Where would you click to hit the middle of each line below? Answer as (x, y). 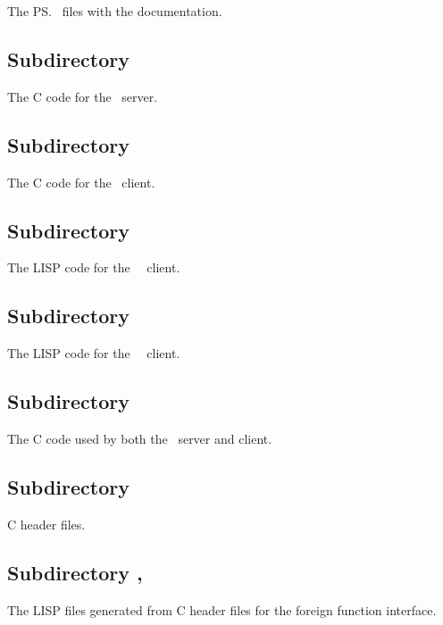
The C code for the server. (83, 96)
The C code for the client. (81, 182)
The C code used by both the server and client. (140, 438)
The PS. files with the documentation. (115, 11)
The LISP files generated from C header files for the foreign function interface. (222, 609)
